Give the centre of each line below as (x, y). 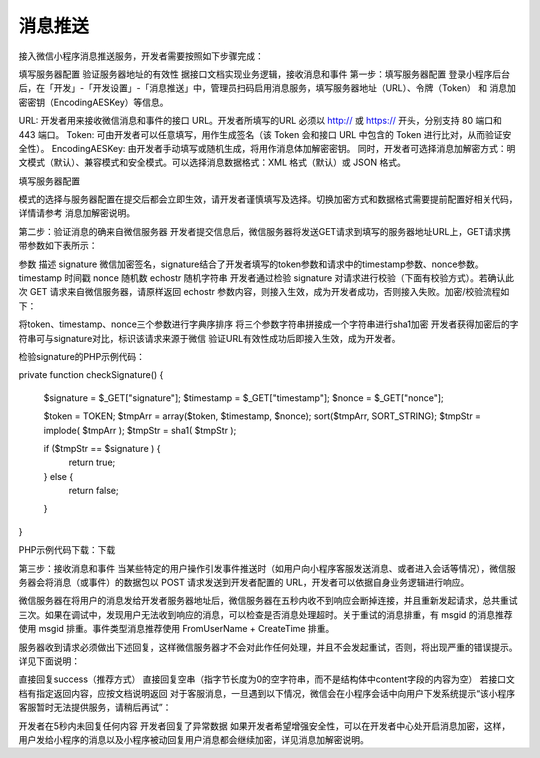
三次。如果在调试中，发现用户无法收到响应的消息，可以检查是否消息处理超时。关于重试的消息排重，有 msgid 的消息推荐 (266, 614)
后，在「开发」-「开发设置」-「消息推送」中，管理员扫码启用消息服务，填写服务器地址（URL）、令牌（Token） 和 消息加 (267, 88)
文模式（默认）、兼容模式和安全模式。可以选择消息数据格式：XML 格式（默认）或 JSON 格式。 (212, 162)
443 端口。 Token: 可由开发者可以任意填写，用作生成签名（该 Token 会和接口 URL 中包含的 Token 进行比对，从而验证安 (265, 134)
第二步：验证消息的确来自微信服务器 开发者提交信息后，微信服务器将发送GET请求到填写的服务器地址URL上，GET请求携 (265, 231)
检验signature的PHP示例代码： (81, 356)
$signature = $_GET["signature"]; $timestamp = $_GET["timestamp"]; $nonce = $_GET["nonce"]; (243, 397)
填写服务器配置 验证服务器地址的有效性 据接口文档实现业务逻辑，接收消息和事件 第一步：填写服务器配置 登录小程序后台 (264, 74)
